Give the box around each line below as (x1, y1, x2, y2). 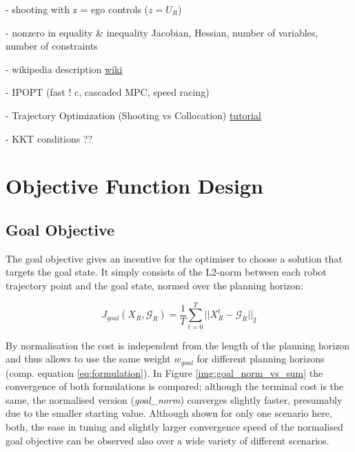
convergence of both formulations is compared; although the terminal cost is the (6, 379, 344, 393)
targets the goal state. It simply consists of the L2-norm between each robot (6, 265, 327, 279)
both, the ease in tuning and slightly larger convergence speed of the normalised (6, 420, 343, 434)
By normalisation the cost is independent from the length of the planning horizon (6, 338, 350, 352)
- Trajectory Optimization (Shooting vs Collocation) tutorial (6, 107, 261, 122)
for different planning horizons (196, 351, 325, 366)
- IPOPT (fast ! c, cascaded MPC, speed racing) (6, 85, 210, 99)
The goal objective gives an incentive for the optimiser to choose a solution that (6, 251, 343, 265)
